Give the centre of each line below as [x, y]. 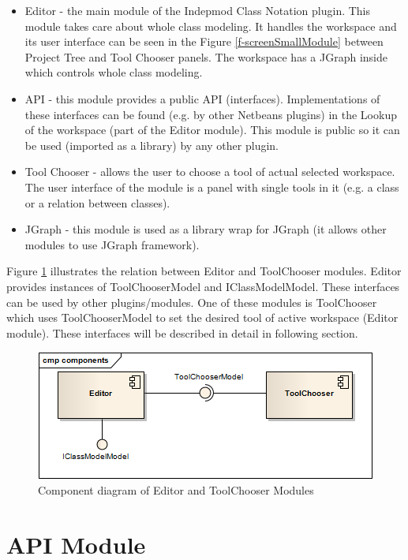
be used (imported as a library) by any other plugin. [152, 145]
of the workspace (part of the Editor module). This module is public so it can [212, 130]
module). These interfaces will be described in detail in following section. [182, 332]
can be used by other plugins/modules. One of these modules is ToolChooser [192, 302]
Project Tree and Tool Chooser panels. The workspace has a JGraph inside [206, 56]
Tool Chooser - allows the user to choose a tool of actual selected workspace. [210, 172]
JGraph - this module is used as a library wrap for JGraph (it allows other [206, 229]
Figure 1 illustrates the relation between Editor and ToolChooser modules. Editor [204, 271]
